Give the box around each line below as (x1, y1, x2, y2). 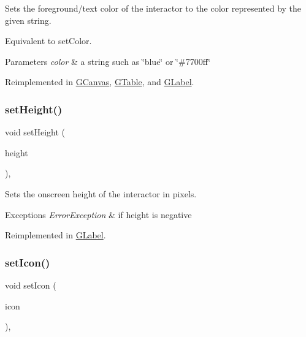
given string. (5, 13, 52, 26)
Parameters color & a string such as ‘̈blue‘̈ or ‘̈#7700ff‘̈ (5, 55, 211, 67)
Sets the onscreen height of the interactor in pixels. (5, 187, 197, 200)
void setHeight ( (5, 126, 66, 138)
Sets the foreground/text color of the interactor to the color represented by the (5, 2, 302, 14)
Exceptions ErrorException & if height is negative (5, 208, 192, 221)
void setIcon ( (5, 278, 56, 291)
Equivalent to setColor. (5, 34, 92, 47)
